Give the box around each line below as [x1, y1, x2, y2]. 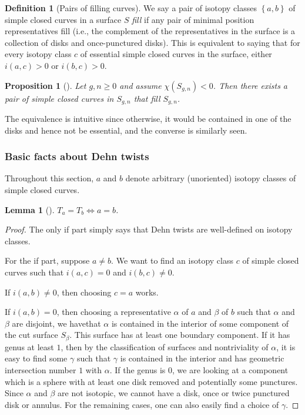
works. [135, 285, 159, 298]
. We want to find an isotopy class [111, 254, 233, 267]
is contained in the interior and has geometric [120, 352, 284, 364]
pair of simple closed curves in [5, 92, 114, 104]
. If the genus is [109, 364, 166, 376]
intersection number [5, 364, 76, 376]
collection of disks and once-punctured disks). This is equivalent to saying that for [5, 36, 300, 48]
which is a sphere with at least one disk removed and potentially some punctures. [5, 375, 298, 387]
